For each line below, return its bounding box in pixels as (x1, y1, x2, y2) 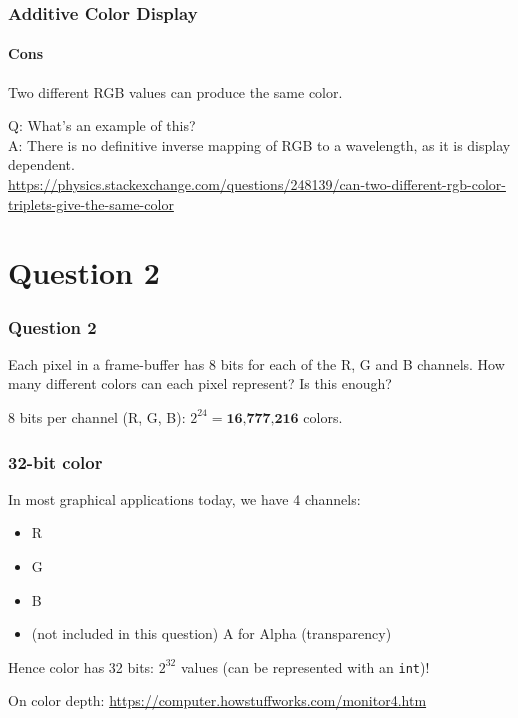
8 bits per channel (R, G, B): (8, 406, 186, 427)
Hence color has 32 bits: (8, 656, 155, 677)
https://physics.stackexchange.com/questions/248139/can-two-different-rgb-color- (8, 174, 506, 195)
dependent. (8, 154, 75, 175)
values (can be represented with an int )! (180, 656, 430, 677)
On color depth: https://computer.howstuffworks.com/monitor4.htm (8, 690, 427, 711)
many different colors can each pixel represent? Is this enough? (8, 373, 392, 394)
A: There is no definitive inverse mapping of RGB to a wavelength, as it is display (8, 134, 511, 155)
